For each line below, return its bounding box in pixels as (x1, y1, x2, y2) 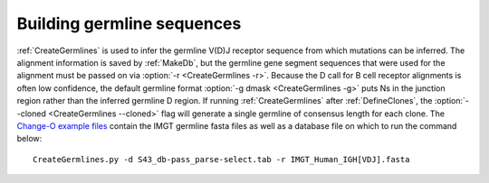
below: (16, 133, 43, 144)
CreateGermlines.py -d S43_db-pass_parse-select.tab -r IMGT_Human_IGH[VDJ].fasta (33, 154, 410, 164)
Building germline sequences (16, 14, 242, 33)
